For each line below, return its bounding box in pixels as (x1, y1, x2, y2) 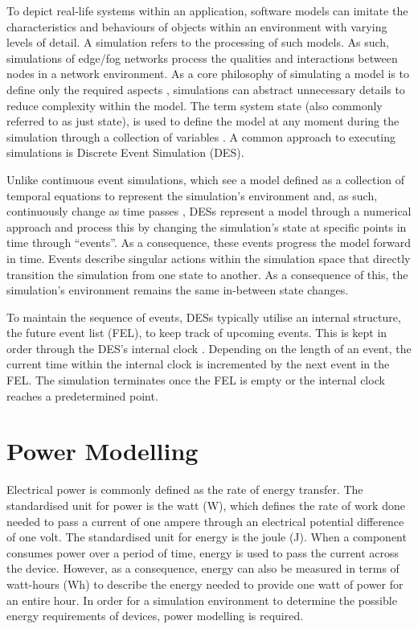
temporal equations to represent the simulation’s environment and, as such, (6, 187, 378, 203)
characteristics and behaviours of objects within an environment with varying (6, 18, 387, 35)
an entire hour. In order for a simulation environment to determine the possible (6, 591, 397, 608)
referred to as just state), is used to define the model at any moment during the (6, 113, 400, 129)
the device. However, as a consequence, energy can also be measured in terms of (6, 560, 400, 577)
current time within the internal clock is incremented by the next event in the (6, 356, 390, 372)
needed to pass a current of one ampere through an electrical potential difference (6, 512, 404, 529)
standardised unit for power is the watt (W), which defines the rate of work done (6, 496, 405, 513)
